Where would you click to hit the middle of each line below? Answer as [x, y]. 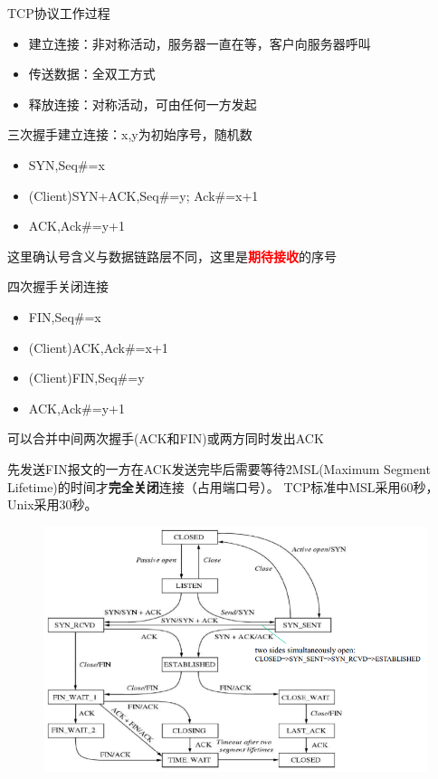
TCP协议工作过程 [59, 13]
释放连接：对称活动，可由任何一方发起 [143, 104]
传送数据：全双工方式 [92, 74]
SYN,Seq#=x [67, 164]
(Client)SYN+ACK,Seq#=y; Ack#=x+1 [143, 195]
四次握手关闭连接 [58, 286]
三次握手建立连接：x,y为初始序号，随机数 [130, 134]
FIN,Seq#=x [65, 316]
